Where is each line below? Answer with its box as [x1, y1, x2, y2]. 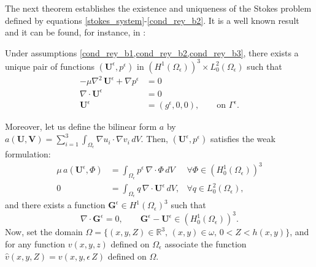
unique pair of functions [5, 59, 94, 72]
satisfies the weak [210, 132, 276, 145]
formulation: [5, 148, 51, 160]
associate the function [164, 238, 247, 250]
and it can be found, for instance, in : [5, 26, 146, 39]
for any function [5, 238, 66, 250]
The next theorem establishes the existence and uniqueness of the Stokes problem [5, 2, 312, 14]
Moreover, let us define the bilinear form [5, 120, 157, 133]
